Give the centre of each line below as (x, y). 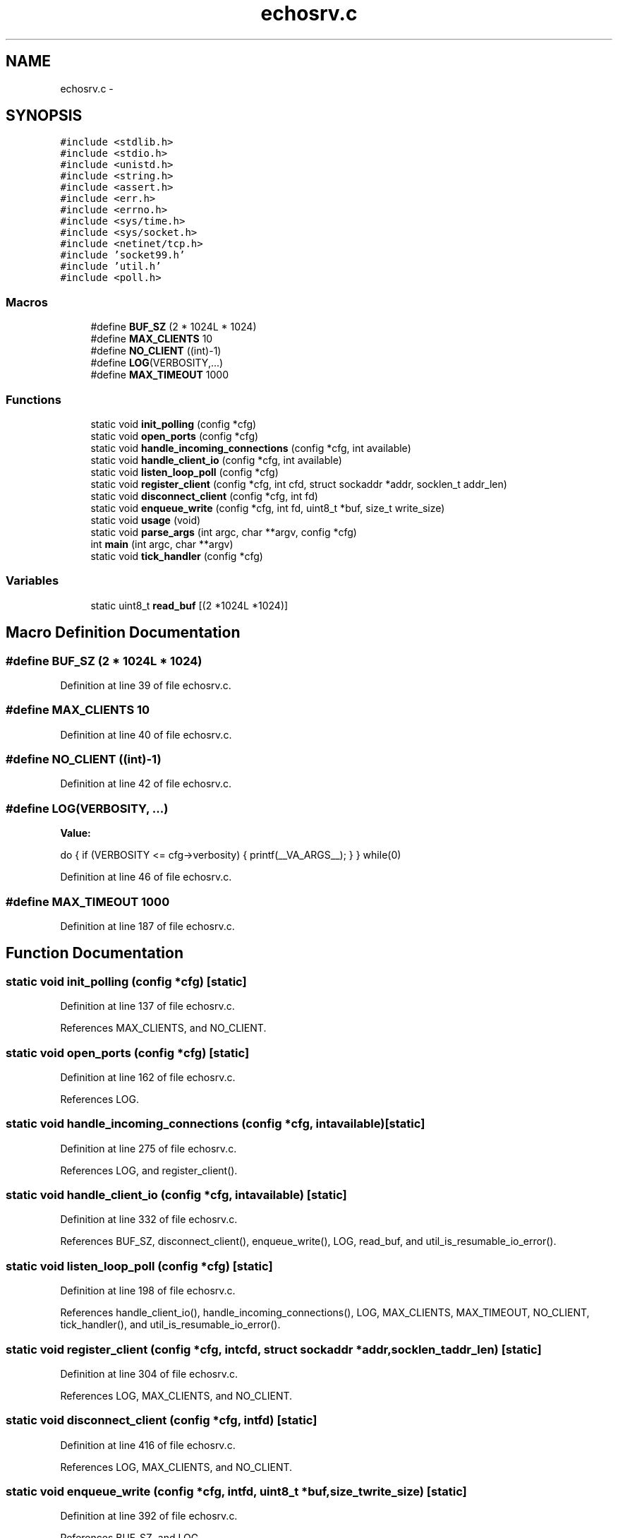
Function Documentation (95, 953)
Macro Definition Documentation (123, 633)
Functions (34, 399)
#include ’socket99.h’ (123, 255)
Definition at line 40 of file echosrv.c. (146, 734)
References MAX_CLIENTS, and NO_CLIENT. (163, 1028)
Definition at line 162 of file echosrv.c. (148, 1077)
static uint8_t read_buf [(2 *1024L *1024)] (189, 605)
